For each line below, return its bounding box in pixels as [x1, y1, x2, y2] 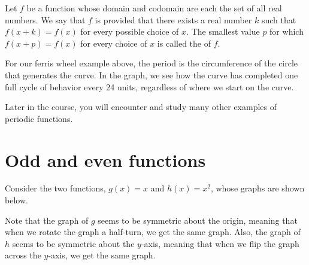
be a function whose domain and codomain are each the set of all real [26, 2, 282, 14]
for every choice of [80, 36, 147, 49]
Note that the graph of [5, 214, 89, 226]
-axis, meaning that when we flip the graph [141, 237, 299, 249]
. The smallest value [186, 25, 260, 38]
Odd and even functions [5, 147, 206, 172]
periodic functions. [5, 112, 73, 124]
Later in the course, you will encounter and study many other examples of [5, 100, 277, 113]
